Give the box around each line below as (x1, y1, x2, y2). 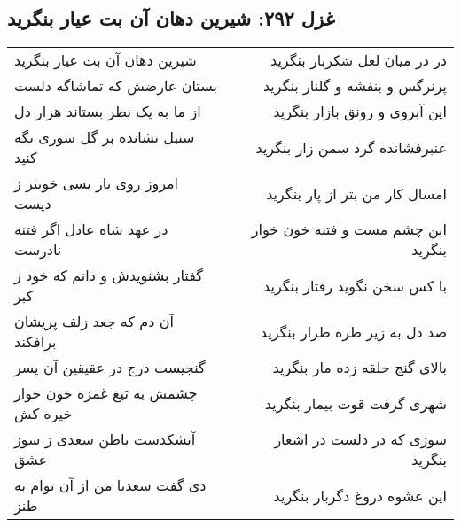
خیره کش (14, 403, 73, 424)
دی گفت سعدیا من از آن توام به (14, 475, 207, 496)
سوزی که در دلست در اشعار (274, 429, 447, 450)
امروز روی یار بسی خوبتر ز (14, 173, 179, 194)
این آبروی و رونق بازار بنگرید (273, 101, 447, 122)
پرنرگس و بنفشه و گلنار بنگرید (262, 75, 447, 97)
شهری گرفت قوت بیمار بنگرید (264, 392, 447, 414)
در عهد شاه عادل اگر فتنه (14, 219, 168, 240)
